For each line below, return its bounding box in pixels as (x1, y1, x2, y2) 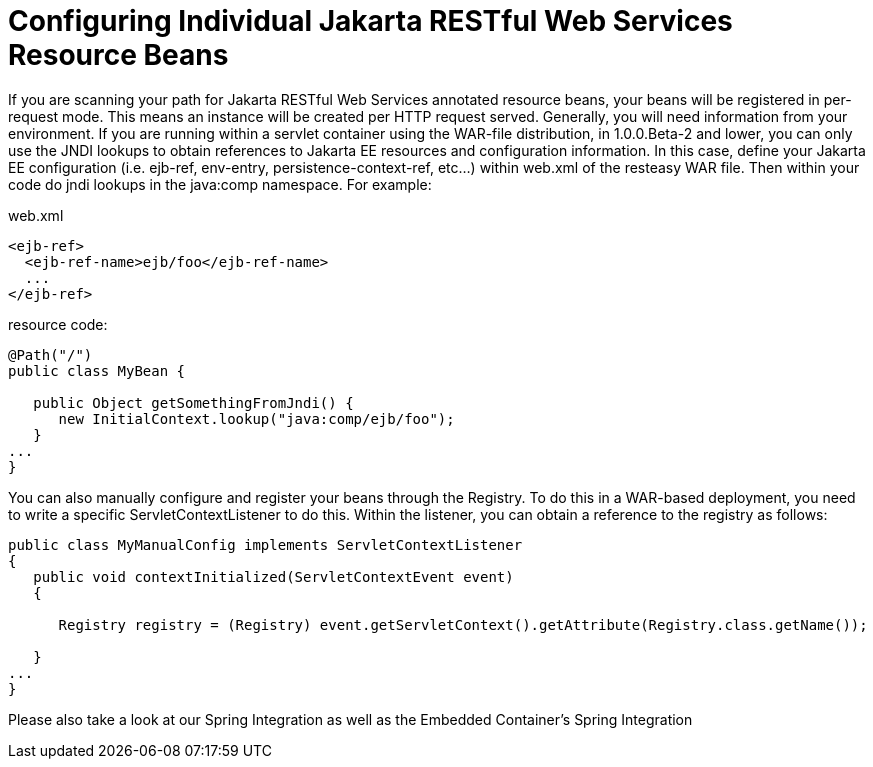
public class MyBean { (8, 362, 186, 379)
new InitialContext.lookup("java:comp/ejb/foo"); (58, 410, 455, 427)
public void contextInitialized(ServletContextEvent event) (33, 568, 514, 585)
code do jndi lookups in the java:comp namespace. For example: (8, 175, 432, 193)
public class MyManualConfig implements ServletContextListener (8, 536, 523, 553)
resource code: (8, 315, 108, 333)
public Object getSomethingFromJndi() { (33, 394, 354, 411)
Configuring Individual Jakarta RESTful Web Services (8, 4, 733, 38)
